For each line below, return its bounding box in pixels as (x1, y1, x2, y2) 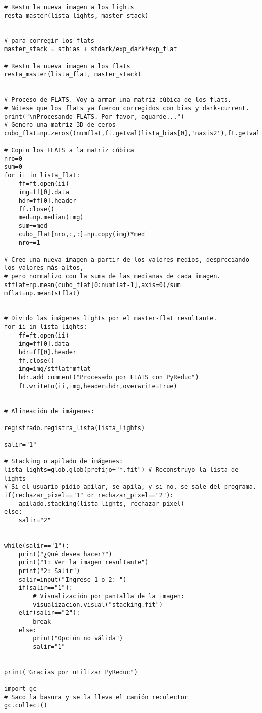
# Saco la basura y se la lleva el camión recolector (4, 693, 188, 701)
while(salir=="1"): (4, 542, 69, 549)
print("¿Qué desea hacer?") (18, 550, 112, 558)
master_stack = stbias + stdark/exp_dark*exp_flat (4, 45, 177, 53)
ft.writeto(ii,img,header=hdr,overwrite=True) (18, 382, 177, 390)
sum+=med (18, 222, 47, 230)
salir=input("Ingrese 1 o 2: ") (18, 576, 127, 583)
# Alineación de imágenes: (4, 407, 94, 415)
